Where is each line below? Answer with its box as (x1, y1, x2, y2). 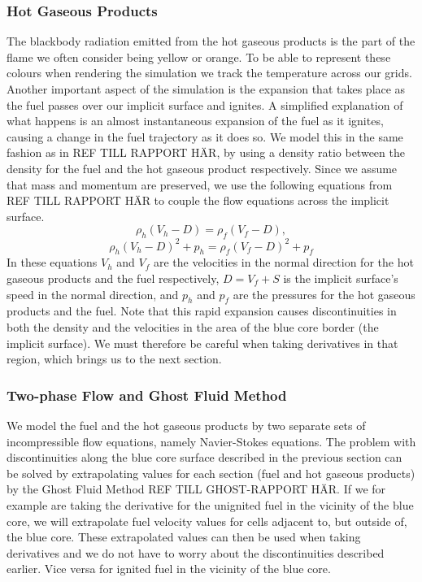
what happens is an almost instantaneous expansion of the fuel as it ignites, (7, 112, 384, 129)
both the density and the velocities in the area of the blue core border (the (7, 319, 379, 336)
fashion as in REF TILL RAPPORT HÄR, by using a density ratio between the (7, 144, 405, 161)
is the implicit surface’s (283, 270, 398, 287)
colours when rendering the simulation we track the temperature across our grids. (7, 64, 412, 81)
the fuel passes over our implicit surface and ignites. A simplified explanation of (7, 96, 403, 113)
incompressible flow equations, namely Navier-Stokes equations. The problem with (7, 432, 416, 450)
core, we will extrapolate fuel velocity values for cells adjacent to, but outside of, (7, 512, 407, 529)
